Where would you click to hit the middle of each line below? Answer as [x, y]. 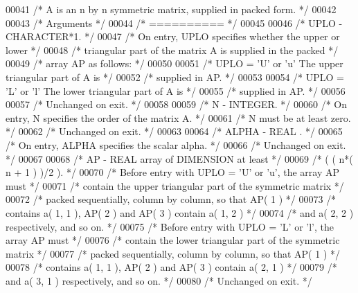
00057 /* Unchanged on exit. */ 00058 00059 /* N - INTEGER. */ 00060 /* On [177, 104]
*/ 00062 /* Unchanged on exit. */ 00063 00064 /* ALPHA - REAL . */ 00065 [174, 131]
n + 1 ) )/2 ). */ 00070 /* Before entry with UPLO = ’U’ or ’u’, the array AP [173, 172]
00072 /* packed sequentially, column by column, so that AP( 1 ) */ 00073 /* [171, 199]
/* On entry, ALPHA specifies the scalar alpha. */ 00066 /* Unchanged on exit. [176, 144]
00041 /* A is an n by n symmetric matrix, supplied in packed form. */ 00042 [171, 9]
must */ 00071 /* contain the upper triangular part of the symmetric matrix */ [175, 185]
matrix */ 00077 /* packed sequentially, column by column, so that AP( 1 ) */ [173, 253]
